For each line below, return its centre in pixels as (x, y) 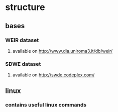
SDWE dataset (23, 64)
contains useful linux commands (46, 105)
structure (25, 7)
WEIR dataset (22, 40)
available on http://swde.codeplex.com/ (53, 75)
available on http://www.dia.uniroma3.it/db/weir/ (63, 51)
